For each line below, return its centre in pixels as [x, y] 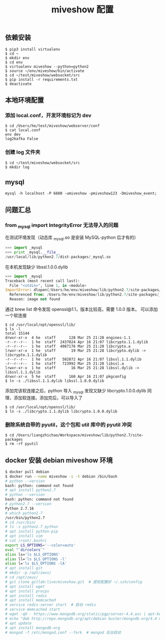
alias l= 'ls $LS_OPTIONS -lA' [36, 564]
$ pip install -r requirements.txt [41, 79]
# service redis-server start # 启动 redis [51, 605]
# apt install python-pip [31, 531]
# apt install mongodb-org [33, 628]
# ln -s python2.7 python [31, 527]
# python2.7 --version [28, 504]
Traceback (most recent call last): [42, 281]
